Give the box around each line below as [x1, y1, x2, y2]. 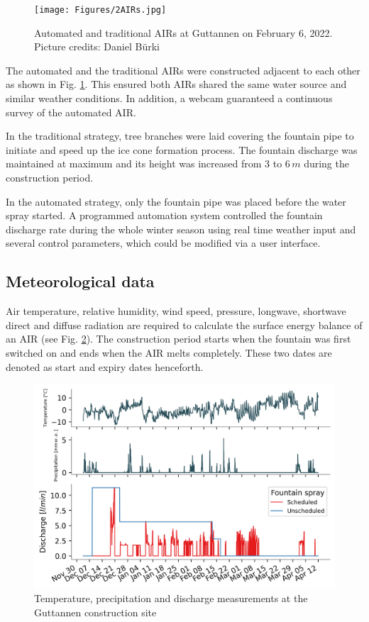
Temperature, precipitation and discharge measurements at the [34, 591, 308, 606]
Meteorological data [6, 270, 155, 292]
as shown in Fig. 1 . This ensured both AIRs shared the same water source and [6, 77, 347, 91]
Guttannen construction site [34, 604, 157, 619]
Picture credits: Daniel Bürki [34, 39, 160, 54]
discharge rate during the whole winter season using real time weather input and [6, 221, 356, 236]
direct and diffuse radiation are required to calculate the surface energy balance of [6, 317, 363, 332]
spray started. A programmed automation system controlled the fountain [6, 208, 323, 223]
